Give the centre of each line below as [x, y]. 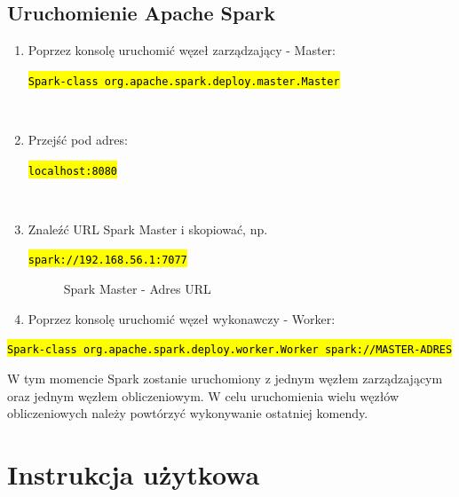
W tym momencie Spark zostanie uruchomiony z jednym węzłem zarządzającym [225, 378]
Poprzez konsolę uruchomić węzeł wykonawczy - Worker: [182, 318]
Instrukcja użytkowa [134, 473]
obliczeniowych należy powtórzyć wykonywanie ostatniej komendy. [188, 413]
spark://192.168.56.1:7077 [107, 260]
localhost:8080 [73, 171]
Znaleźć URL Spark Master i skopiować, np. [148, 229]
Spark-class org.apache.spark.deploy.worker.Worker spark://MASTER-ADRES [230, 350]
